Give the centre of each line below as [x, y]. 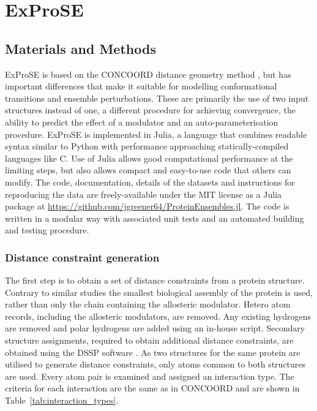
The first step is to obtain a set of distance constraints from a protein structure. [155, 280]
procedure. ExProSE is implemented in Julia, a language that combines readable [156, 134]
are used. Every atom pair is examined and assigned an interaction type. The [150, 376]
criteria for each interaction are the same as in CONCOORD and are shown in [152, 388]
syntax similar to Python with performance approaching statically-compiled [147, 146]
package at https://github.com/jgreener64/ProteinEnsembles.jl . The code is [147, 206]
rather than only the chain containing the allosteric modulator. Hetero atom [148, 304]
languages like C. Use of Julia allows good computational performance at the [149, 158]
